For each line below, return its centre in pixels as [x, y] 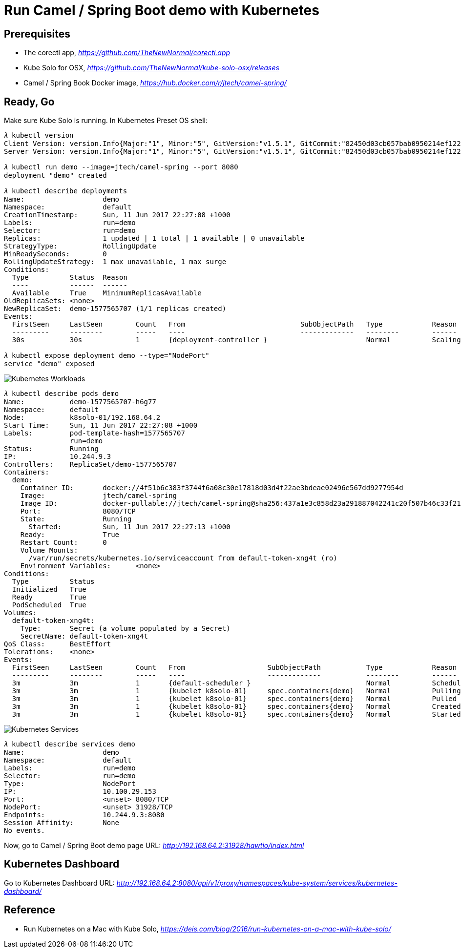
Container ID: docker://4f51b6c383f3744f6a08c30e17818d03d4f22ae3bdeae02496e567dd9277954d [212, 488]
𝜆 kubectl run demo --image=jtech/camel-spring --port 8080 [121, 167]
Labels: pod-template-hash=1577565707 [94, 433]
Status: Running [51, 449]
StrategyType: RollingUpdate [80, 246]
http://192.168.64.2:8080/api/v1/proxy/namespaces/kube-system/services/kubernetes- [257, 883]
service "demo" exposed [49, 364]
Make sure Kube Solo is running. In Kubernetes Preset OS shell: [106, 121]
